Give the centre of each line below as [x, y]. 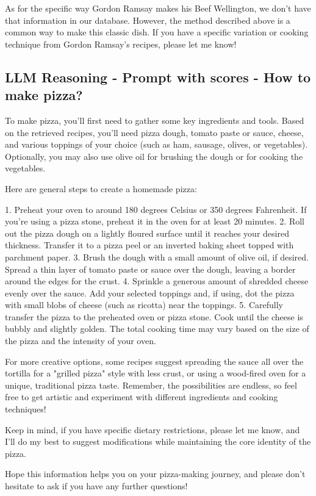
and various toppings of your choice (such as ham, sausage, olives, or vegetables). [156, 144]
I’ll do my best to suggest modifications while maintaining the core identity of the [158, 441]
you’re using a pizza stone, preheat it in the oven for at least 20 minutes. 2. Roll [155, 221]
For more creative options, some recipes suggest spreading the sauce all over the [154, 361]
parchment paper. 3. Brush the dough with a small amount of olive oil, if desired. [157, 257]
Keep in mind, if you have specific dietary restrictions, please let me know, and [153, 429]
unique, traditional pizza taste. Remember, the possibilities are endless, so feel [151, 385]
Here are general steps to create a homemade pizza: [101, 188]
